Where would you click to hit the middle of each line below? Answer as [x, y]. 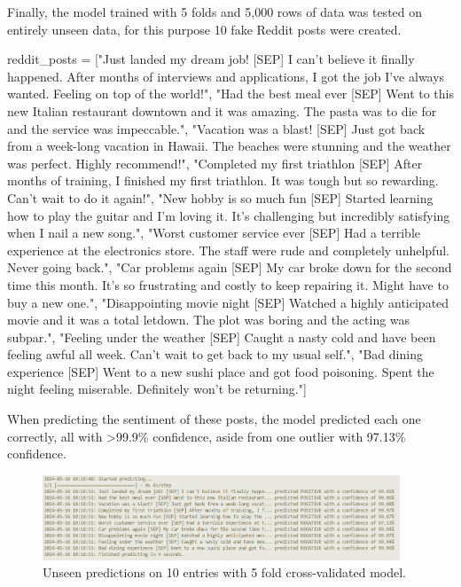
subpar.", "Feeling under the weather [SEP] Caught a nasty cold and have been [222, 337]
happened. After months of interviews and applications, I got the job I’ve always [226, 76]
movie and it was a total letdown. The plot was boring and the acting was [209, 320]
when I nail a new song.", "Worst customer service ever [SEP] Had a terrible [214, 233]
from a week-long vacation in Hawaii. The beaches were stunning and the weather [229, 146]
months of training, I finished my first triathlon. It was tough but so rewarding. [223, 180]
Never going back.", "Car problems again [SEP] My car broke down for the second [230, 267]
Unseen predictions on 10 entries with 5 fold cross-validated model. [224, 572]
